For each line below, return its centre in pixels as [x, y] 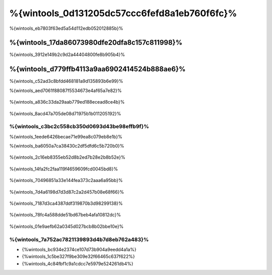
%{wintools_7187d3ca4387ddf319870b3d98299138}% [66, 203]
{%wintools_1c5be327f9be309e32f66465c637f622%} [79, 257]
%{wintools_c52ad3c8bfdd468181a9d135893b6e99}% [66, 81]
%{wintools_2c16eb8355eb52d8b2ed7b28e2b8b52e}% [67, 157]
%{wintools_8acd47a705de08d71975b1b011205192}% [65, 113]
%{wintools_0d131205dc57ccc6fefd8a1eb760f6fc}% [123, 13]
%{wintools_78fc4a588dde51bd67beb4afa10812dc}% [65, 215]
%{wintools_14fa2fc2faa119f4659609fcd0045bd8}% [64, 169]
